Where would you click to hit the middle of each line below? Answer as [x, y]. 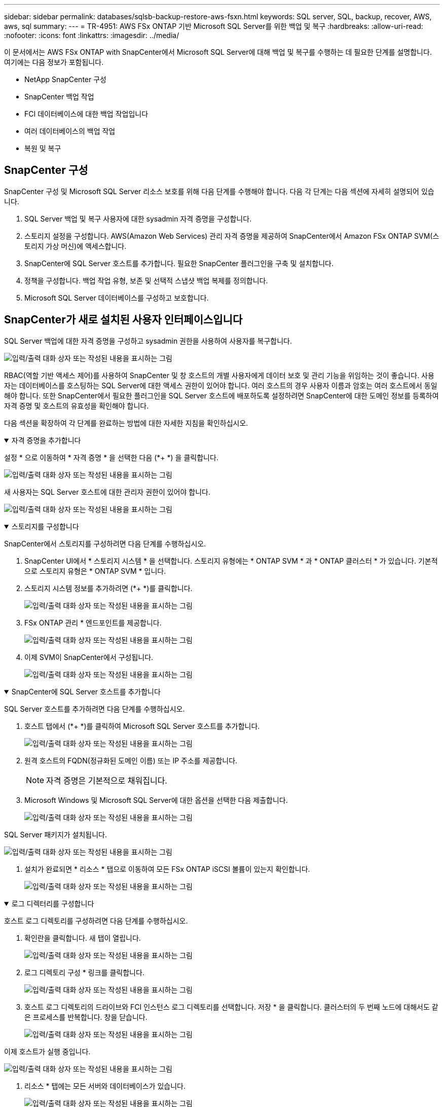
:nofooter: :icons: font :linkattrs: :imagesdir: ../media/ [92, 35]
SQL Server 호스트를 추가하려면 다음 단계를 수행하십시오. [95, 709]
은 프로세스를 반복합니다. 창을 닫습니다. [86, 1017]
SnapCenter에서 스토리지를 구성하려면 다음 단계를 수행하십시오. [105, 543]
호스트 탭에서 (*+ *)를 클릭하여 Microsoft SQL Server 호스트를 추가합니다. [142, 726]
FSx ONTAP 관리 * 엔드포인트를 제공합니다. [93, 622]
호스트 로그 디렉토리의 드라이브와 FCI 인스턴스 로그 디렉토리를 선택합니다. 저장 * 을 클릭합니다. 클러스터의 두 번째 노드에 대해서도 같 [231, 1007]
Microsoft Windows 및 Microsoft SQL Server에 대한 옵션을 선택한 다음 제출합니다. [156, 800]
